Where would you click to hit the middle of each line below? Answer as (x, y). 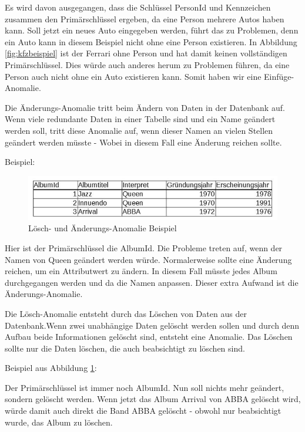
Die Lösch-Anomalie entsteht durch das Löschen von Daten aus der (126, 313)
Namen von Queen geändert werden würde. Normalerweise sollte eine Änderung (148, 259)
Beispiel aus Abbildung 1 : (51, 368)
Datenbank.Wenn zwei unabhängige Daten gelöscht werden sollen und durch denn (152, 325)
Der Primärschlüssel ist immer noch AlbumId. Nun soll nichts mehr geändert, (145, 387)
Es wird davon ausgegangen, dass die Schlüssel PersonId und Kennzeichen (138, 7)
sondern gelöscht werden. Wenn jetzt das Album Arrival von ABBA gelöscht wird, (153, 399)
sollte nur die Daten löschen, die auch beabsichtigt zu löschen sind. (125, 348)
